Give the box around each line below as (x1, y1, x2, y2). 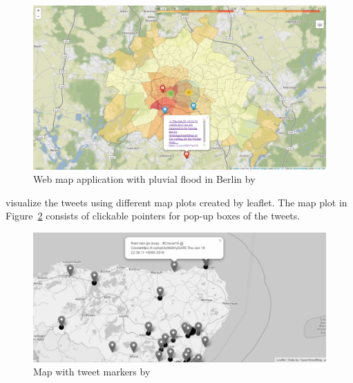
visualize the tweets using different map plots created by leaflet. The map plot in (6, 195, 347, 209)
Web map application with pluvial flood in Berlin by (33, 172, 256, 186)
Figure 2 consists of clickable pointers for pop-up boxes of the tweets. (6, 208, 300, 223)
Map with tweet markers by (33, 364, 151, 379)
